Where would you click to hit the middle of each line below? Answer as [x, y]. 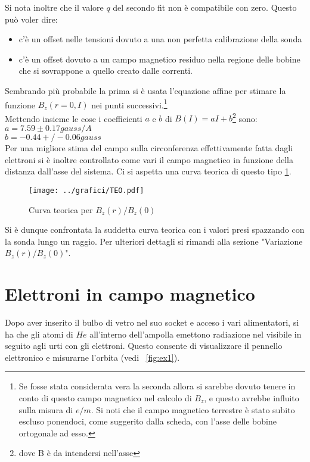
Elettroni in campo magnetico [130, 294]
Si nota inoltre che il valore [54, 7]
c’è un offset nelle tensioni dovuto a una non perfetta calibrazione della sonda [160, 39]
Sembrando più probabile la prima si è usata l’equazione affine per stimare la [145, 90]
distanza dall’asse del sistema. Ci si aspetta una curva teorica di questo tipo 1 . [148, 171]
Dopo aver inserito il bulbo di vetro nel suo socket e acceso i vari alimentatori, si [152, 322]
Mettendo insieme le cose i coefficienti [74, 118]
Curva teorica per [61, 209]
